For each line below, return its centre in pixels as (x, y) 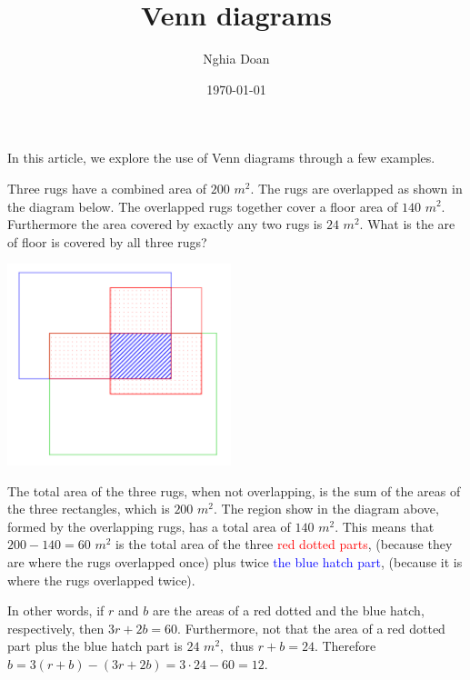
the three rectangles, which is (89, 509)
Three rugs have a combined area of (107, 188)
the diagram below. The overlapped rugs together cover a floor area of (203, 206)
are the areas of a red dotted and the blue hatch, (288, 610)
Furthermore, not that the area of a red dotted (315, 628)
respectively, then (56, 628)
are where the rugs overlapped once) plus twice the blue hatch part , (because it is (235, 561)
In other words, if (56, 610)
